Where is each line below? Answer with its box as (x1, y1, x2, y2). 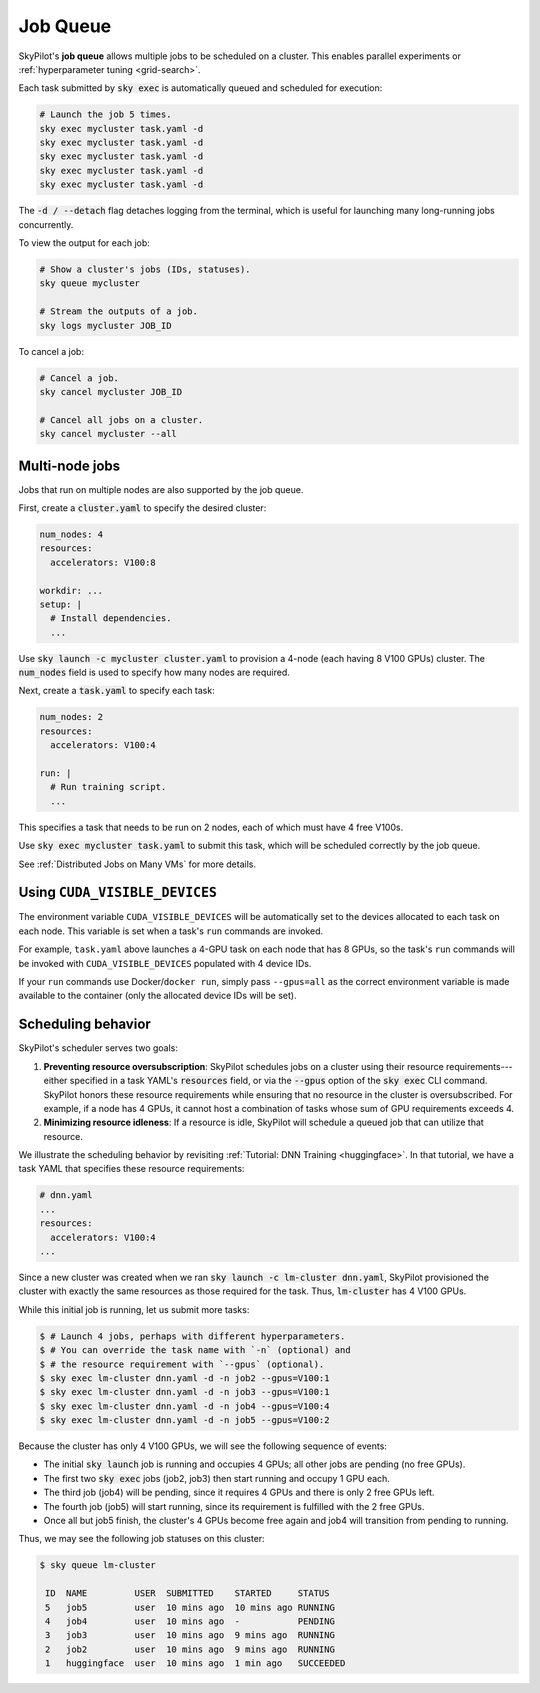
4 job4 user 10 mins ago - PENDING (45, 1615, 335, 1627)
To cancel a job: (18, 345, 85, 357)
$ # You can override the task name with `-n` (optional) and (39, 1345, 351, 1356)
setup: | (39, 598, 83, 610)
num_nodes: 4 (39, 528, 104, 540)
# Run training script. (50, 781, 167, 793)
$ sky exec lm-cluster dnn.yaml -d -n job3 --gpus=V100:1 (39, 1386, 330, 1398)
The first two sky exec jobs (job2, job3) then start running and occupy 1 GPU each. (43, 1472, 390, 1484)
